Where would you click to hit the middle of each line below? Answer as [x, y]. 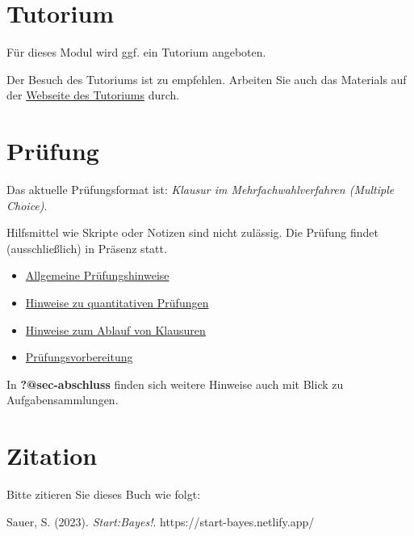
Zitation [52, 456]
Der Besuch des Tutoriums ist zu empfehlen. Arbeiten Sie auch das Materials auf [207, 79]
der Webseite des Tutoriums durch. [93, 95]
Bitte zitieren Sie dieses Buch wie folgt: [104, 494]
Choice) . [27, 205]
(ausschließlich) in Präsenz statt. [87, 248]
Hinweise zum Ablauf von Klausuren [115, 329]
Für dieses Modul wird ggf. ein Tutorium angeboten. [136, 52]
